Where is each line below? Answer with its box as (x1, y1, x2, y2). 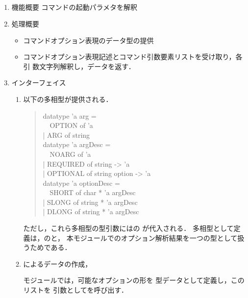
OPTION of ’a (50, 120, 93, 130)
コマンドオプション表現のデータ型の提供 (23, 35, 154, 45)
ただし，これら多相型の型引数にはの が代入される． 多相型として (23, 223, 234, 233)
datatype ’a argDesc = (43, 139, 111, 149)
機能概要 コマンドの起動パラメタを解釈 (11, 2, 138, 12)
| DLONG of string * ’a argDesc (43, 206, 139, 217)
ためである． (30, 242, 72, 252)
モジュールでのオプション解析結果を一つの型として (73, 232, 238, 243)
